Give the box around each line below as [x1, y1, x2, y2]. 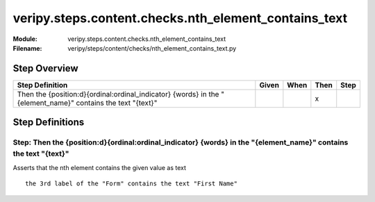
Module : [12, 35, 37, 43]
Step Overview [12, 62, 79, 74]
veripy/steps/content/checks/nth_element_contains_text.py [67, 44, 237, 52]
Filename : [12, 44, 42, 52]
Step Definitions [12, 117, 85, 128]
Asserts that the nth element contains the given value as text [12, 163, 187, 171]
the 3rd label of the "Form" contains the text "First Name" [25, 180, 237, 187]
